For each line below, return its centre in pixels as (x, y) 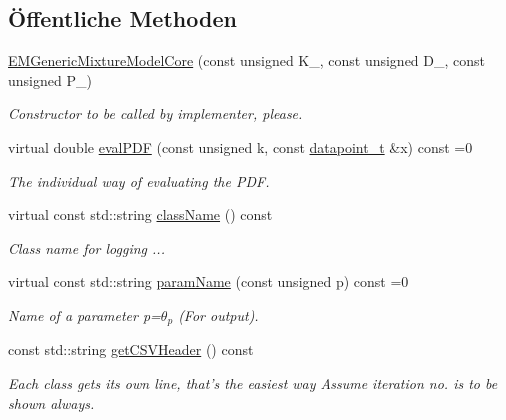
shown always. (51, 402)
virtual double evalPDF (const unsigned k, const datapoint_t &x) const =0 (240, 146)
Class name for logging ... (86, 247)
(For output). (218, 314)
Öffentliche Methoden (122, 18)
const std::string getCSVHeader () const (131, 349)
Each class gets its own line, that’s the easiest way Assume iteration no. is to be (253, 383)
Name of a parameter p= (84, 314)
